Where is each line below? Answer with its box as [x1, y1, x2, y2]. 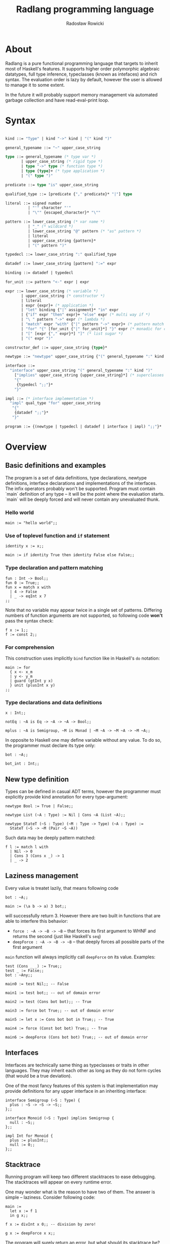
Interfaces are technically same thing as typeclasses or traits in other [5, 1062, 149, 1068]
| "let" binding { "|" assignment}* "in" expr [21, 307, 119, 313]
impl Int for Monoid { [5, 1133, 53, 1138]
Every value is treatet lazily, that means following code [5, 885, 119, 891]
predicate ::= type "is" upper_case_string [5, 182, 99, 187]
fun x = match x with [5, 584, 51, 590]
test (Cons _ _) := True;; [5, 963, 62, 969]
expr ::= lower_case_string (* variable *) [5, 288, 99, 294]
